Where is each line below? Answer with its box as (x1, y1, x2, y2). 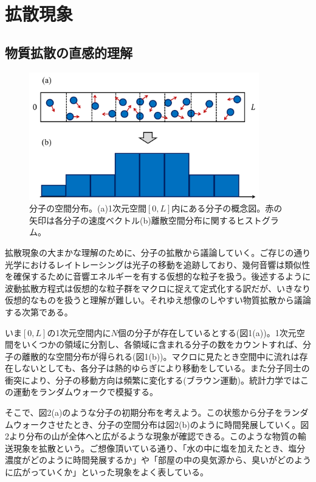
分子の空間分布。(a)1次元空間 (29, 202, 146, 215)
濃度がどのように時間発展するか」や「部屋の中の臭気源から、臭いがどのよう (5, 453, 311, 466)
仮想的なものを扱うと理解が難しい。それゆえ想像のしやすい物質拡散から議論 (5, 294, 311, 306)
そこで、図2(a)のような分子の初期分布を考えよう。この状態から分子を (5, 406, 283, 419)
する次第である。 (5, 305, 73, 318)
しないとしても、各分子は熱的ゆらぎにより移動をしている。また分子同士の (13, 362, 310, 374)
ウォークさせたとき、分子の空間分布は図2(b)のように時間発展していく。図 (13, 418, 309, 430)
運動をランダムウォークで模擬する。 (13, 385, 158, 398)
